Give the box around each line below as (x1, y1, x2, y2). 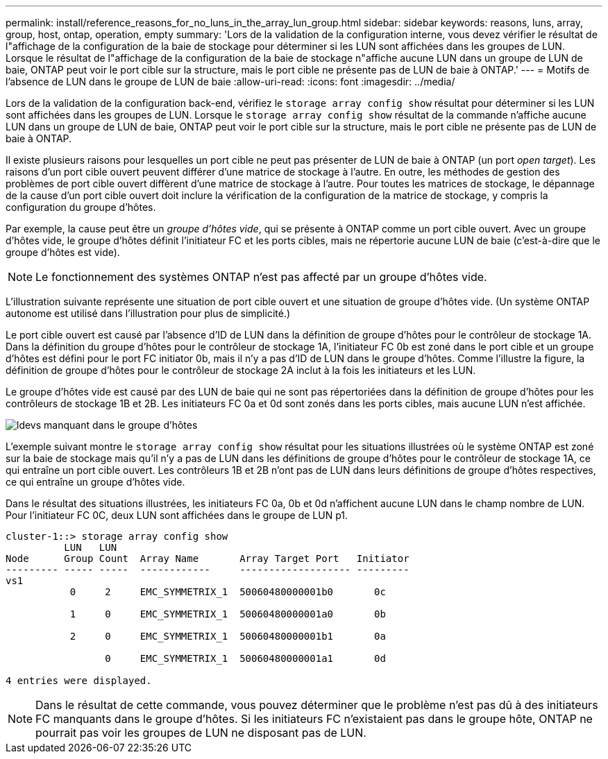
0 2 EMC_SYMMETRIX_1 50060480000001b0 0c (69, 586, 386, 597)
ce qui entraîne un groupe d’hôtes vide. (6, 476, 185, 488)
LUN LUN (64, 542, 117, 553)
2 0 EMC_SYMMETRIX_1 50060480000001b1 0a (69, 631, 386, 642)
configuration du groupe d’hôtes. (6, 201, 156, 213)
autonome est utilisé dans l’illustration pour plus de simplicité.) (6, 307, 291, 319)
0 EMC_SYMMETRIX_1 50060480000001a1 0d (105, 653, 386, 664)
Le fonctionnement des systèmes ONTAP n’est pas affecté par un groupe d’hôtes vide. (35, 270, 487, 284)
